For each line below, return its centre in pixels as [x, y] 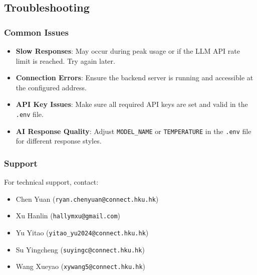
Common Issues [36, 32]
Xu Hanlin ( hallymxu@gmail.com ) [68, 216]
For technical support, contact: [51, 182]
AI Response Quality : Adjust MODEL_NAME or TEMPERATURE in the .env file [134, 131]
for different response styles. [59, 141]
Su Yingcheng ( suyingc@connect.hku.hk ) [80, 249]
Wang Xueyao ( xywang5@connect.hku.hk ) [81, 266]
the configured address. [51, 87]
